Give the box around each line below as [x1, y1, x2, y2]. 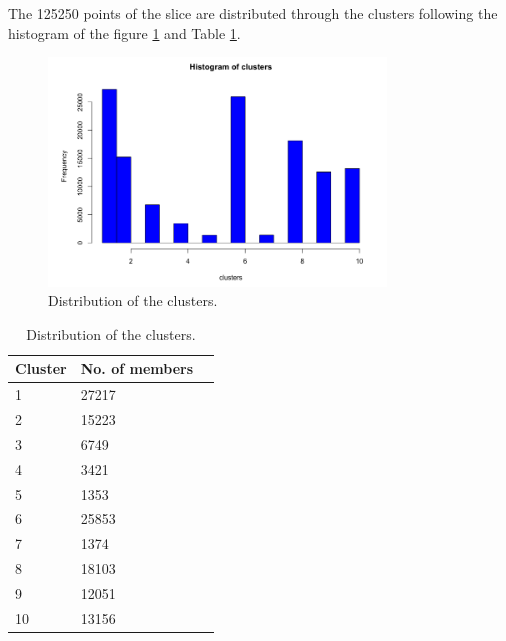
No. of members [80, 358, 194, 379]
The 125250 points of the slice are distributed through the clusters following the [8, 3, 498, 23]
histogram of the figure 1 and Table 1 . [8, 22, 241, 43]
